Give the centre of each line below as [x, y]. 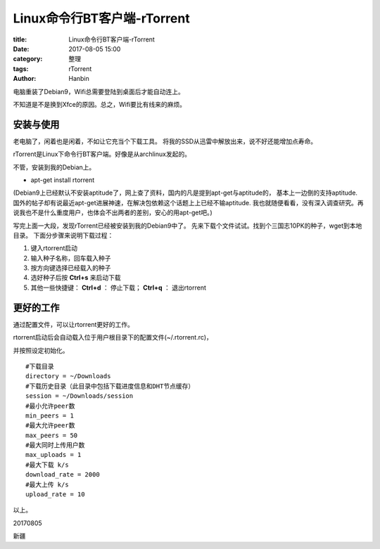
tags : [21, 69]
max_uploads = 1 [53, 455]
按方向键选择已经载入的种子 [71, 268]
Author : [25, 79]
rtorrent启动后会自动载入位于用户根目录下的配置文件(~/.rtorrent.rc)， [113, 337]
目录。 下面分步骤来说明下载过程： [63, 235]
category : [28, 59]
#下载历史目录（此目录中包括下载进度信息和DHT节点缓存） [110, 386]
